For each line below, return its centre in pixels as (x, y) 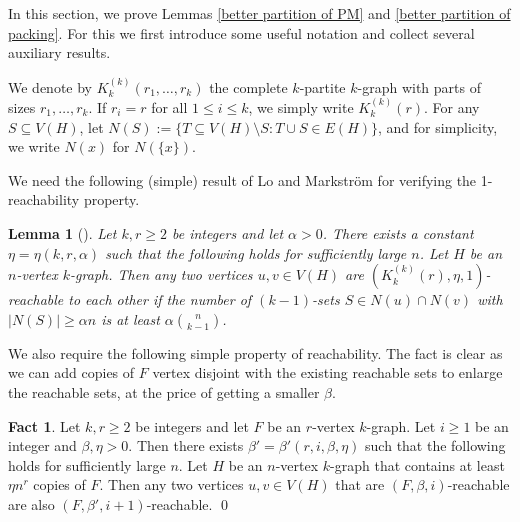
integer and (42, 445)
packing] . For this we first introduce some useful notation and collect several (241, 32)
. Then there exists (186, 445)
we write (34, 146)
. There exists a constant (398, 232)
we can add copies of (71, 372)
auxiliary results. (59, 52)
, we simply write (301, 107)
